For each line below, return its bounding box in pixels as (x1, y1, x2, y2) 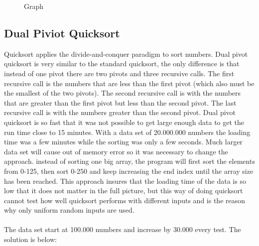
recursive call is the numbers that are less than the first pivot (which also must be (4, 78, 255, 88)
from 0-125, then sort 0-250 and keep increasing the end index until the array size (4, 165, 254, 176)
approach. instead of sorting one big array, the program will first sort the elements (4, 156, 255, 166)
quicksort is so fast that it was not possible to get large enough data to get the (4, 117, 245, 127)
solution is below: (4, 234, 57, 245)
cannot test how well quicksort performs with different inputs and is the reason (4, 195, 246, 205)
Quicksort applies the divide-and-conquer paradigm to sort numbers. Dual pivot (4, 48, 248, 59)
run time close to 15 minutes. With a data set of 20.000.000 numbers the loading (4, 126, 251, 137)
